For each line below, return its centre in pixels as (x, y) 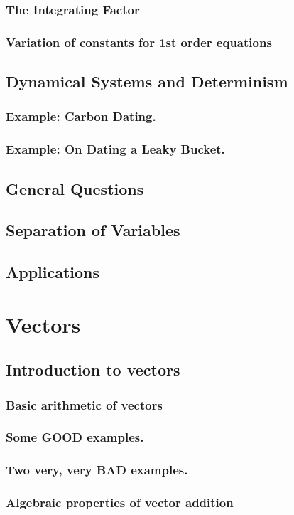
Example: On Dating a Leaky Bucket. (115, 149)
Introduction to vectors (93, 370)
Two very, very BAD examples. (97, 470)
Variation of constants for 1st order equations (139, 42)
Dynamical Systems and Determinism (147, 81)
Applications (53, 272)
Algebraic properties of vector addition (120, 503)
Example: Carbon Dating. (81, 116)
